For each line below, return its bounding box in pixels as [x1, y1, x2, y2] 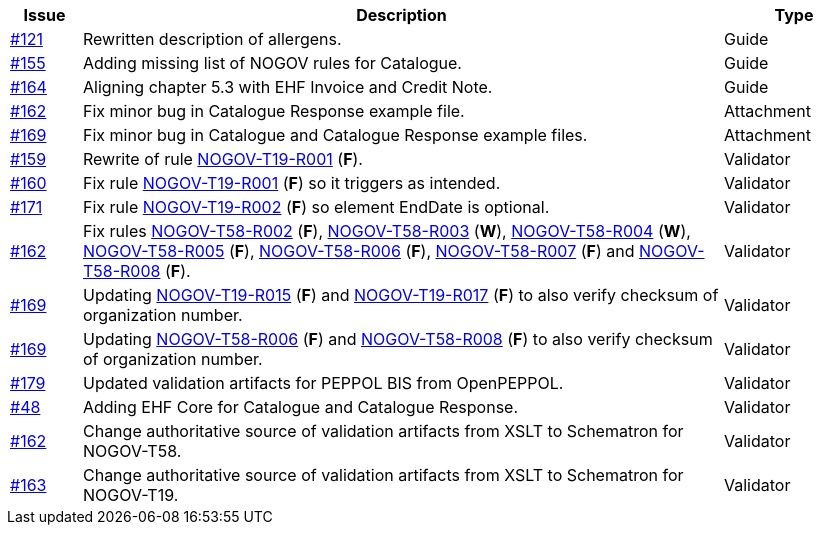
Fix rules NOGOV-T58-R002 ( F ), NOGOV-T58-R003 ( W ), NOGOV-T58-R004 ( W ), [82, 221, 691, 241]
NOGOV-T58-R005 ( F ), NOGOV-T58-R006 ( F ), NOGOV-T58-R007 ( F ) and [82, 241, 635, 261]
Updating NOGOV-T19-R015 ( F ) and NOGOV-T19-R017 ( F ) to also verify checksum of [82, 285, 719, 305]
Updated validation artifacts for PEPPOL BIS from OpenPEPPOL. [82, 373, 564, 393]
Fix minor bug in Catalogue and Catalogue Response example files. [82, 125, 588, 145]
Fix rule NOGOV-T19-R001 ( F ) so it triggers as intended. [82, 173, 501, 193]
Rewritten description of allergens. [82, 29, 342, 49]
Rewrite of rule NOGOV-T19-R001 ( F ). [82, 149, 363, 169]
